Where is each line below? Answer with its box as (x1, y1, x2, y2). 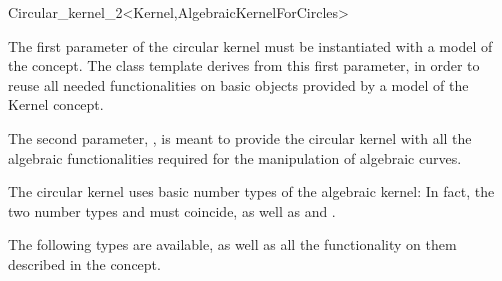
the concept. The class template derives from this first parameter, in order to (8, 55, 480, 76)
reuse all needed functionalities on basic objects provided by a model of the (8, 74, 469, 95)
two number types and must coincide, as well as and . (8, 200, 336, 221)
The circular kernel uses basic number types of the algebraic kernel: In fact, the (8, 181, 495, 202)
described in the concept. (8, 253, 161, 274)
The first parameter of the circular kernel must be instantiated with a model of (8, 35, 493, 56)
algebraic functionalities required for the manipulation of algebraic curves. (8, 147, 462, 168)
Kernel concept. (8, 94, 104, 115)
